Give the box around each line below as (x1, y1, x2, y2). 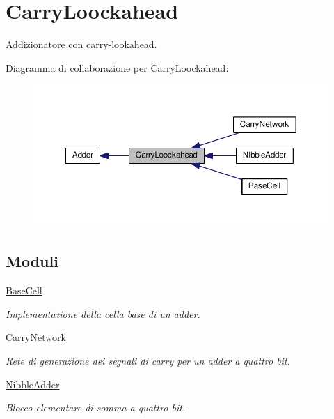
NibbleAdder (6, 376, 60, 391)
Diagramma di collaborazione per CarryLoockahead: (6, 60, 229, 75)
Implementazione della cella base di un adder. (6, 306, 200, 321)
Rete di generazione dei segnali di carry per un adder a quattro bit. (6, 353, 290, 367)
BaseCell (6, 283, 42, 298)
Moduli (6, 250, 58, 272)
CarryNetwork (6, 330, 66, 344)
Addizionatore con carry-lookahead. (6, 37, 157, 52)
